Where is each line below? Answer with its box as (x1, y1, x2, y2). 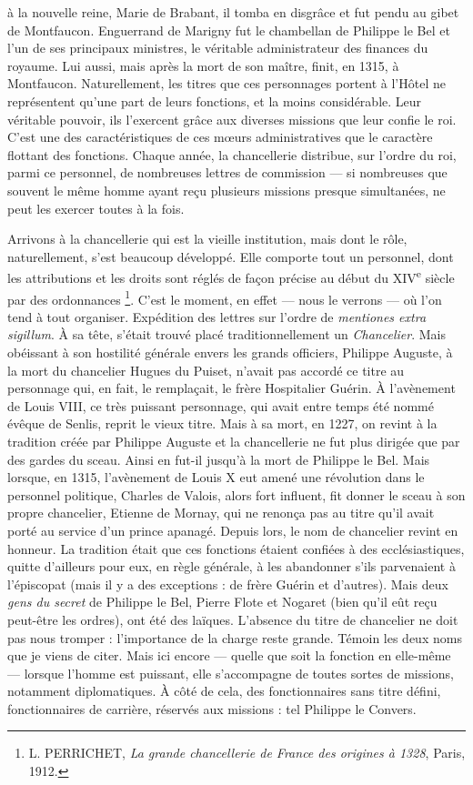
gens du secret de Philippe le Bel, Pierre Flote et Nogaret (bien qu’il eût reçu (7, 592, 438, 611)
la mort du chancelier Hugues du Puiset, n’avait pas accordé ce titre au (7, 360, 405, 379)
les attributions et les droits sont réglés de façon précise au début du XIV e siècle (7, 266, 455, 287)
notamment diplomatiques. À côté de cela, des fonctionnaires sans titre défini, (7, 681, 441, 700)
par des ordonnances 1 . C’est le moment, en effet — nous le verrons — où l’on (7, 287, 442, 308)
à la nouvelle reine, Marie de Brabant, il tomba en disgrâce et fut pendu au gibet (7, 3, 459, 21)
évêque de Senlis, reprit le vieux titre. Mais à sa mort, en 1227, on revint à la (7, 414, 438, 433)
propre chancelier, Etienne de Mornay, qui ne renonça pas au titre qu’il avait (7, 503, 435, 522)
